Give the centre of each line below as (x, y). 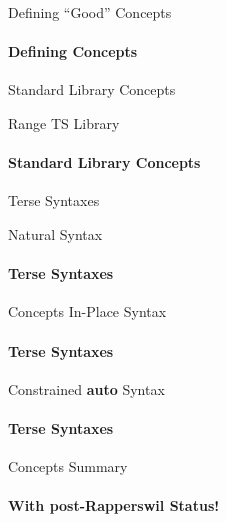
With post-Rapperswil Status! (114, 505)
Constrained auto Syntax (86, 388)
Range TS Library (64, 122)
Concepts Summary (68, 466)
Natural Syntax (55, 233)
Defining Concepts (73, 51)
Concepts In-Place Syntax (87, 311)
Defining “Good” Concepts (90, 12)
